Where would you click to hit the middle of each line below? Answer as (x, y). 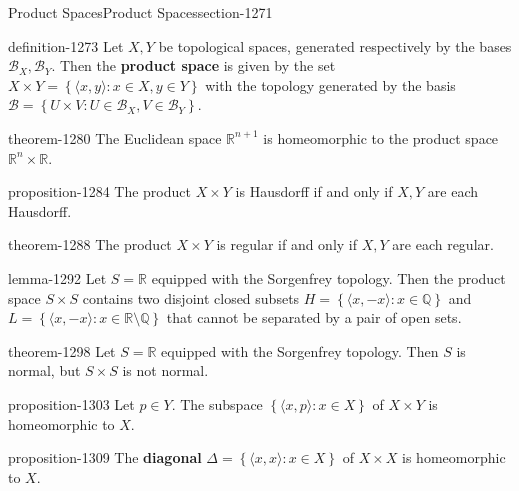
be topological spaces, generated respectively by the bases (335, 45)
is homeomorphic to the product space (381, 137)
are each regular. (443, 244)
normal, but (44, 370)
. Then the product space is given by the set (193, 65)
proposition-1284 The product (99, 191)
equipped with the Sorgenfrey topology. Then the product (328, 277)
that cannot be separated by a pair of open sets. (314, 317)
